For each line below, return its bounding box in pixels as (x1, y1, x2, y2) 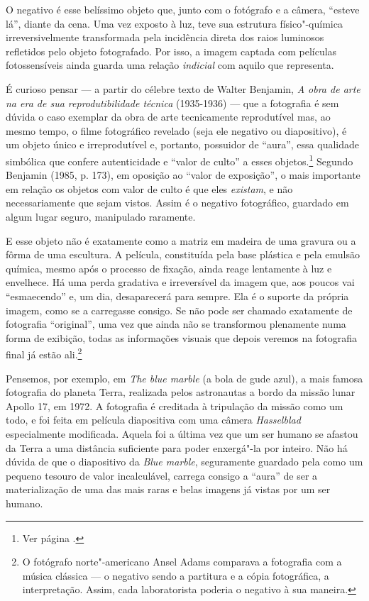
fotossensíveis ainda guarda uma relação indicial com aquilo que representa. (6, 57, 334, 72)
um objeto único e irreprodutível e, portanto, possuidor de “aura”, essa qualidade (6, 137, 359, 152)
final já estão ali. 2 (6, 345, 82, 361)
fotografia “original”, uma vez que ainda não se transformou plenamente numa (6, 316, 346, 331)
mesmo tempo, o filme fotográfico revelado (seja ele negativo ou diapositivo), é (6, 123, 347, 138)
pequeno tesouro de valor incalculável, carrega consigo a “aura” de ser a (6, 468, 318, 483)
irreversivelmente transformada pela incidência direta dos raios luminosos (6, 30, 324, 45)
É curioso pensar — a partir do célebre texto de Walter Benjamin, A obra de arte (6, 81, 360, 96)
